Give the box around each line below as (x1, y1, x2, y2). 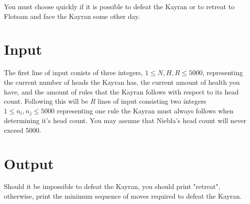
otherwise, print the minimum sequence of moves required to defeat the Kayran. (4, 191, 242, 201)
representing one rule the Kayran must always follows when (57, 105, 234, 115)
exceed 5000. (4, 125, 41, 135)
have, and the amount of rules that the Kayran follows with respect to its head (4, 86, 239, 96)
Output (4, 153, 54, 173)
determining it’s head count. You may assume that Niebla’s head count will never (4, 115, 247, 126)
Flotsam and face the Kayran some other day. (4, 11, 140, 21)
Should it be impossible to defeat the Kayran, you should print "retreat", (4, 181, 220, 191)
